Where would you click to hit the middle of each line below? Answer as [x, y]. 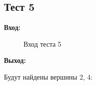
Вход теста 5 [43, 43]
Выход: [15, 60]
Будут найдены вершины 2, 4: [48, 76]
